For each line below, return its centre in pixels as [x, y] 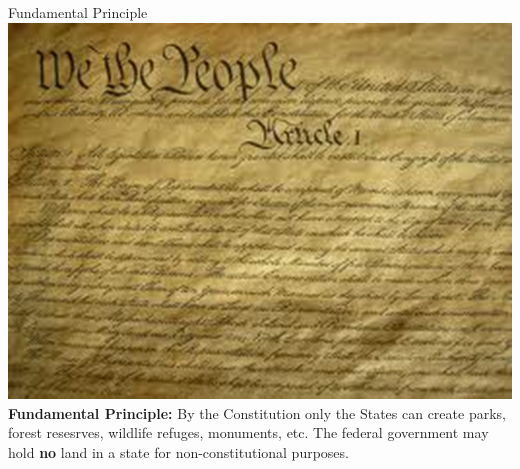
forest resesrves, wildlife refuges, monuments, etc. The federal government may [248, 432]
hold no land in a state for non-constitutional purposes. [178, 451]
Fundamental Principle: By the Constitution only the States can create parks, [257, 412]
